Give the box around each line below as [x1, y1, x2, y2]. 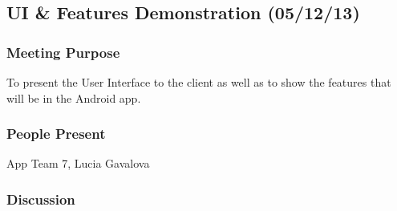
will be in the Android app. [6, 89, 141, 106]
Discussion [6, 189, 75, 209]
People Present [6, 124, 106, 144]
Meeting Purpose [6, 42, 120, 62]
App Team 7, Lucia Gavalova [6, 155, 150, 172]
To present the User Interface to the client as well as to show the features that [6, 74, 391, 90]
